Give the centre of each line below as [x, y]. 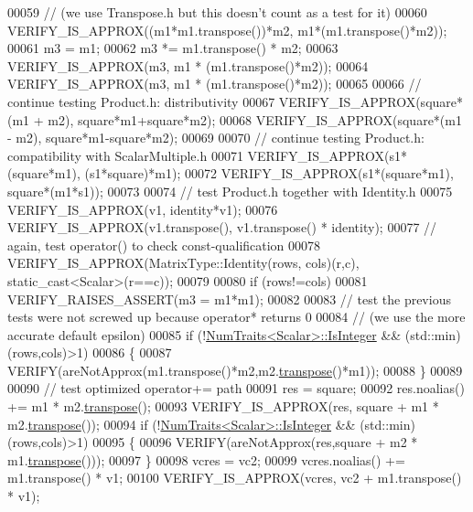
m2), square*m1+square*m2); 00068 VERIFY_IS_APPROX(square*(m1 [255, 119]
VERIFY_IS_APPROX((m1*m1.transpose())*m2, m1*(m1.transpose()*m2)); [227, 30]
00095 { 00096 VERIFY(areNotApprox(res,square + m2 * [255, 442]
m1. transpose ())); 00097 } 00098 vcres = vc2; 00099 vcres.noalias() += [206, 459]
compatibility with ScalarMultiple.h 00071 [125, 155]
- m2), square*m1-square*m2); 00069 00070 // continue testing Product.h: [216, 138]
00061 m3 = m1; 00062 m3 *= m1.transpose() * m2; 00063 [173, 48]
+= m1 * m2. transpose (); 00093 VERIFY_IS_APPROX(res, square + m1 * [223, 406]
